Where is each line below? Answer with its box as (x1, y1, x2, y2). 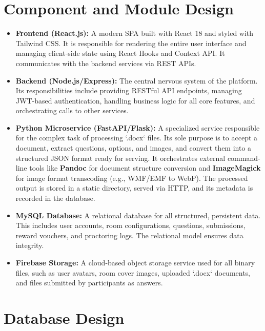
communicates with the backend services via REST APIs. (15, 57, 196, 68)
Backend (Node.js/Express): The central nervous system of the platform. (15, 75, 258, 86)
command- (227, 152, 260, 163)
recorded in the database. (15, 193, 95, 203)
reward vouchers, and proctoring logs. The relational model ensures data (15, 230, 243, 240)
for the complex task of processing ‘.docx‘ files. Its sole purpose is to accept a (15, 132, 258, 143)
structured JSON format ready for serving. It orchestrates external (15, 152, 226, 163)
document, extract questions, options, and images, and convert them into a (15, 142, 252, 153)
